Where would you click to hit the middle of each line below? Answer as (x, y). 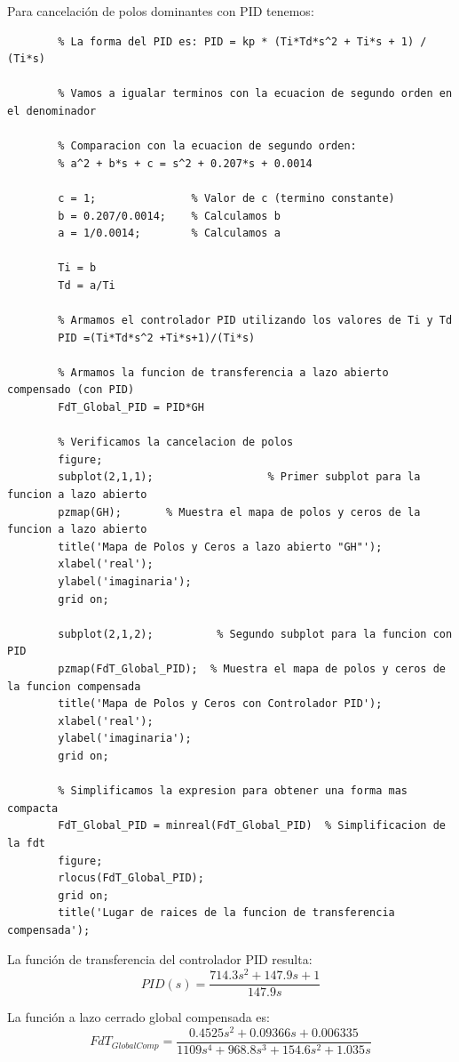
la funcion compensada (74, 686)
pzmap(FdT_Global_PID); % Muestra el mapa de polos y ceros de (252, 668)
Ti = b (77, 268)
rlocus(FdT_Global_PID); (131, 878)
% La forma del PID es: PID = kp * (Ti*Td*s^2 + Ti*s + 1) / (242, 41)
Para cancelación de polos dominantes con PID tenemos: (161, 11)
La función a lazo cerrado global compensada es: (138, 1017)
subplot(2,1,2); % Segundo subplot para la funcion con (255, 634)
